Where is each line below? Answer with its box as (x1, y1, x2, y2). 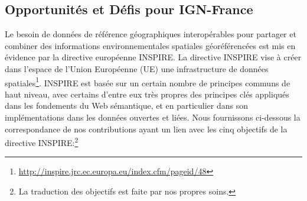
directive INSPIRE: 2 (5, 135, 79, 148)
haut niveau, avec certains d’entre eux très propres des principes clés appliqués (5, 87, 289, 100)
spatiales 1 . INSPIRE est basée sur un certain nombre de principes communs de (5, 74, 290, 89)
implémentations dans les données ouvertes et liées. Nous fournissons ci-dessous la (5, 111, 301, 124)
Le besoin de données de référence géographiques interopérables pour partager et (5, 28, 296, 40)
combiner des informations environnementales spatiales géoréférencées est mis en (5, 39, 296, 51)
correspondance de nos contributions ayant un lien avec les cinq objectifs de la (5, 122, 288, 135)
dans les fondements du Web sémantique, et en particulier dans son (5, 99, 248, 112)
